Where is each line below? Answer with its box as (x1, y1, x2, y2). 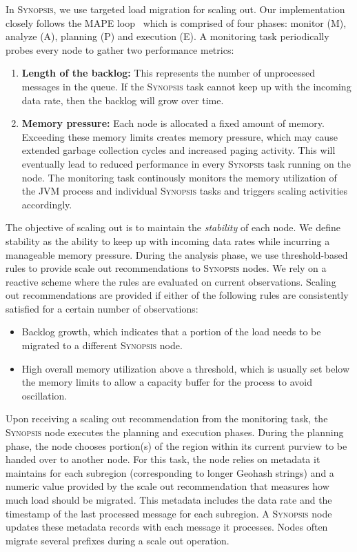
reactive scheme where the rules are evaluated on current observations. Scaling (6, 274, 336, 288)
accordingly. (21, 197, 72, 211)
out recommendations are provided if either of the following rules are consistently (6, 288, 349, 302)
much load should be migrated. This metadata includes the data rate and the (6, 493, 332, 506)
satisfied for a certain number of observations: (6, 301, 198, 315)
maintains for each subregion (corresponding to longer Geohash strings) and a (6, 465, 334, 480)
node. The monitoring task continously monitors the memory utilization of (21, 170, 337, 184)
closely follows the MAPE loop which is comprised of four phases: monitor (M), (6, 15, 347, 30)
